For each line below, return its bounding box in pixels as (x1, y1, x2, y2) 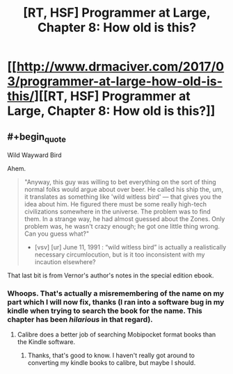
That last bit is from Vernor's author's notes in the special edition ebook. (7, 271, 214, 279)
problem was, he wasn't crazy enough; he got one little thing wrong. (24, 222, 220, 231)
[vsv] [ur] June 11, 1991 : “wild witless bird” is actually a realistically (34, 243, 227, 252)
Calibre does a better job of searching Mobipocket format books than (17, 330, 216, 339)
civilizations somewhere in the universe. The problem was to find (24, 207, 211, 216)
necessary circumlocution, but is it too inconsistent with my (34, 250, 205, 259)
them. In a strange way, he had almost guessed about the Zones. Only (24, 215, 225, 223)
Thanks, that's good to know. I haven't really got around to (27, 351, 195, 359)
